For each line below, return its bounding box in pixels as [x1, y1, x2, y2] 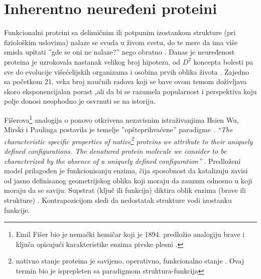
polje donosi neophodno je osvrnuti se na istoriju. [4, 96, 156, 106]
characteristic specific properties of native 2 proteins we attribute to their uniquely [4, 134, 253, 146]
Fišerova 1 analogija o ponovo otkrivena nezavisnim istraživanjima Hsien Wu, [4, 113, 239, 125]
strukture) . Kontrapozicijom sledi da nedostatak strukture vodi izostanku [4, 194, 232, 205]
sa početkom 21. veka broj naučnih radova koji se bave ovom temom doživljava [4, 76, 247, 87]
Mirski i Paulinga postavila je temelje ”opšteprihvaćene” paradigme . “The [4, 124, 233, 135]
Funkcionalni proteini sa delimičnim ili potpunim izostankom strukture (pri [4, 27, 236, 38]
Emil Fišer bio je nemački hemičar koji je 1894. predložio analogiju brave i [16, 229, 245, 239]
